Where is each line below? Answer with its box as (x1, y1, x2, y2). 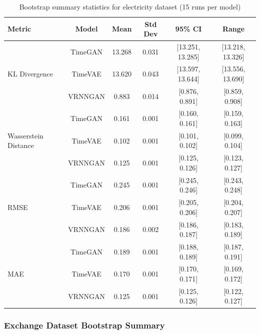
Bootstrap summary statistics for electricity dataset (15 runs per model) (19, 1, 241, 11)
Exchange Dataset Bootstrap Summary (4, 319, 165, 331)
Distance (7, 140, 34, 150)
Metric (7, 23, 31, 34)
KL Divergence (7, 68, 53, 79)
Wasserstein (7, 130, 43, 140)
